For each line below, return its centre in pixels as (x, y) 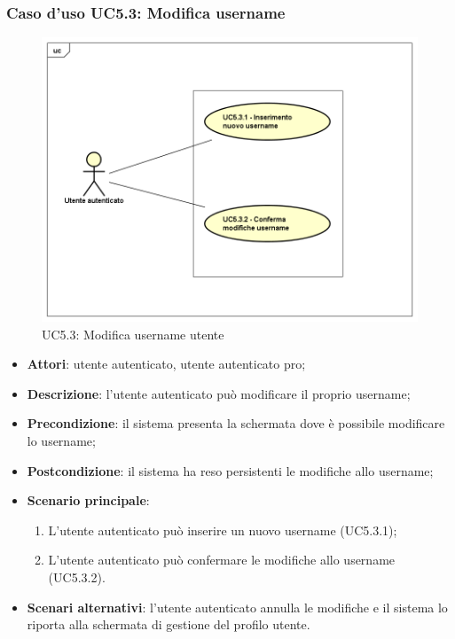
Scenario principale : (88, 500)
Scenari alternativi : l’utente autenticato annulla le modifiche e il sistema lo (237, 607)
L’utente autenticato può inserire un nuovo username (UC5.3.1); (223, 530)
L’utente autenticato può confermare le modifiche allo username (222, 560)
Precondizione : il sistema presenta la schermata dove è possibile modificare (236, 423)
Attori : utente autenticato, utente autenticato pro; (166, 364)
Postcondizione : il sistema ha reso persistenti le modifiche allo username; (230, 470)
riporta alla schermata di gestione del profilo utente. (169, 624)
